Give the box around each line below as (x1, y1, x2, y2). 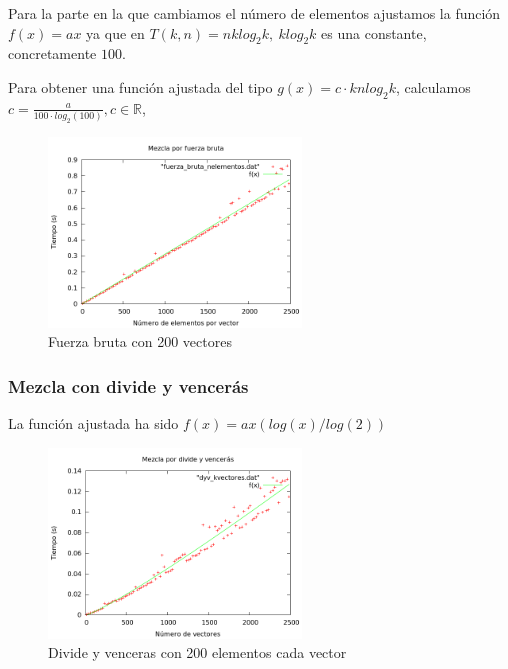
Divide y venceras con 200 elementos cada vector (48, 642, 347, 663)
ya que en (86, 22, 145, 43)
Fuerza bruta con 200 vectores (48, 331, 232, 352)
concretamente (8, 43, 97, 64)
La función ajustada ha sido (8, 413, 179, 434)
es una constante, (321, 22, 427, 43)
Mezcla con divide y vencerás (8, 373, 249, 398)
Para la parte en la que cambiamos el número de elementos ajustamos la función (8, 3, 501, 23)
